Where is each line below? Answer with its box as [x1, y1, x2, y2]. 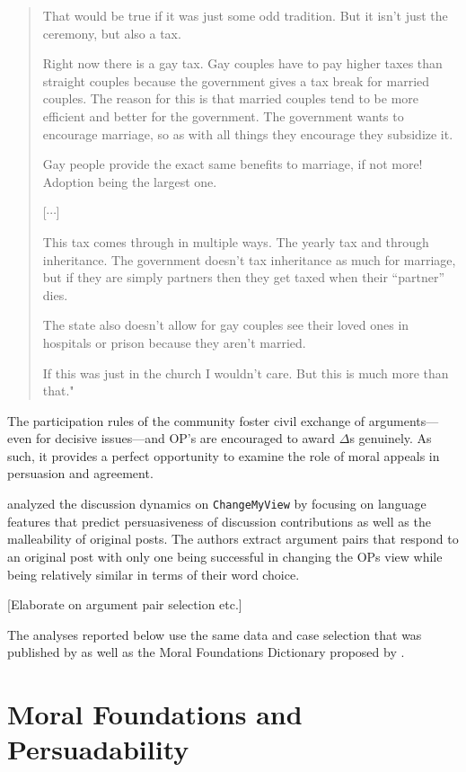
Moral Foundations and [7, 696, 303, 732]
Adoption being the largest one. [42, 172, 217, 191]
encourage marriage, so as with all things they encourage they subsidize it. [42, 124, 453, 143]
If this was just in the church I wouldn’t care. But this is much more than [42, 363, 449, 382]
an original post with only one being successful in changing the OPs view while [7, 546, 443, 565]
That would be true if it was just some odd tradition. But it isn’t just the [42, 6, 448, 24]
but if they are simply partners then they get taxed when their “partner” [42, 268, 445, 287]
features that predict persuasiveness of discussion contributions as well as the [7, 511, 431, 530]
